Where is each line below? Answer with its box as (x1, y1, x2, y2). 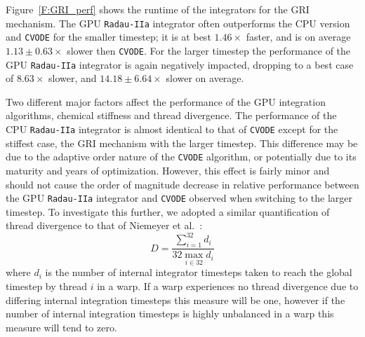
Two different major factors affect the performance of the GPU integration (6, 94, 326, 109)
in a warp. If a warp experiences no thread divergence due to (97, 279, 359, 294)
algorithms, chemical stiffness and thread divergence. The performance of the (6, 108, 337, 123)
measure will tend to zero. (6, 319, 117, 334)
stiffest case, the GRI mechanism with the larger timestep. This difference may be (6, 135, 358, 150)
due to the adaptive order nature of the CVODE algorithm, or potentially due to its (6, 149, 357, 164)
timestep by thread (6, 279, 88, 294)
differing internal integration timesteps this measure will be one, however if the (6, 292, 345, 307)
